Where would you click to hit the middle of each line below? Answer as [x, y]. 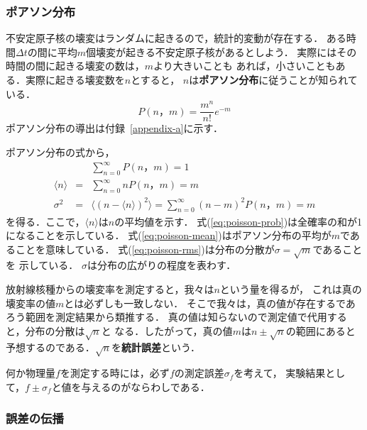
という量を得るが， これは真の [291, 289]
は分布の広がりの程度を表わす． [161, 265]
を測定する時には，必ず [115, 373]
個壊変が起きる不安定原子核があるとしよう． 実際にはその [221, 51]
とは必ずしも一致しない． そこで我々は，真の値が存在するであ [210, 303]
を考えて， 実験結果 [280, 373]
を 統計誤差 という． [156, 347]
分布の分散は [55, 330]
